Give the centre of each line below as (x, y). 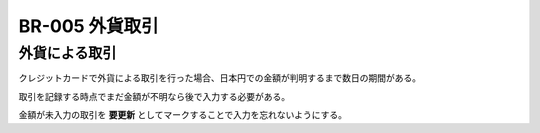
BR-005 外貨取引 (88, 26)
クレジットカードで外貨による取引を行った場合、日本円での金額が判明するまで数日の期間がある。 (220, 78)
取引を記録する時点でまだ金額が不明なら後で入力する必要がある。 (154, 96)
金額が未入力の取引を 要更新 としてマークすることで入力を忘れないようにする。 (182, 115)
